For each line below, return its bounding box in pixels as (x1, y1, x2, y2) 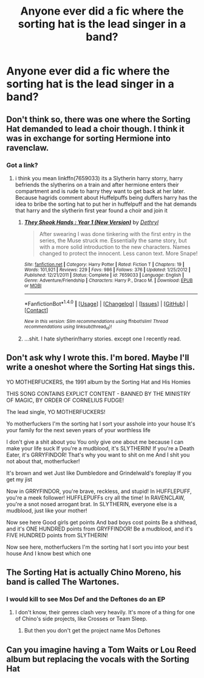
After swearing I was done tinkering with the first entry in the (39, 230, 191, 237)
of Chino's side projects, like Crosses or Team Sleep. (15, 615, 148, 623)
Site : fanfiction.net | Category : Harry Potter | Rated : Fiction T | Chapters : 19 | (24, 261, 185, 268)
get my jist (6, 475, 32, 483)
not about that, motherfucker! (6, 457, 80, 465)
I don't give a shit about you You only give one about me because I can (6, 438, 184, 446)
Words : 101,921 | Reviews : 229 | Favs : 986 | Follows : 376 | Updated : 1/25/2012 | (24, 266, 191, 273)
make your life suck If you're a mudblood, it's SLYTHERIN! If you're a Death (6, 444, 194, 452)
